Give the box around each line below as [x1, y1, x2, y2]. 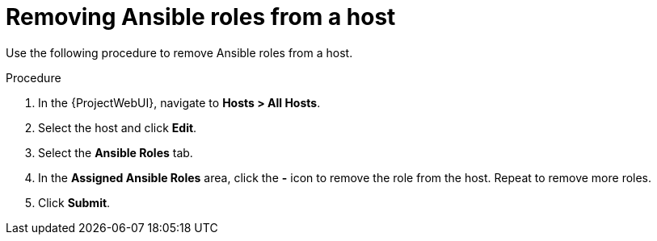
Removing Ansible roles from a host [6, 3, 396, 31]
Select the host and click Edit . [38, 120, 197, 135]
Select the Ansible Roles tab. [38, 145, 193, 160]
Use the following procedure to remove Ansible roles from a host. [6, 45, 353, 60]
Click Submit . [38, 195, 111, 210]
